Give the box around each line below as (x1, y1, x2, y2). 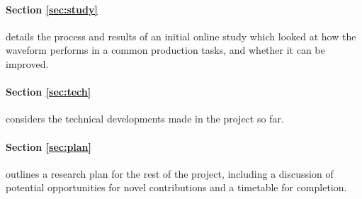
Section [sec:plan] (6, 139, 92, 154)
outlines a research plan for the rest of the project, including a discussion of (6, 166, 334, 181)
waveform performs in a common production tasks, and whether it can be (6, 42, 325, 57)
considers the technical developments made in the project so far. (6, 111, 284, 126)
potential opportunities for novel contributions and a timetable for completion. (6, 180, 347, 195)
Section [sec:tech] (6, 84, 91, 99)
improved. (6, 56, 49, 71)
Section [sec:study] (6, 1, 98, 16)
